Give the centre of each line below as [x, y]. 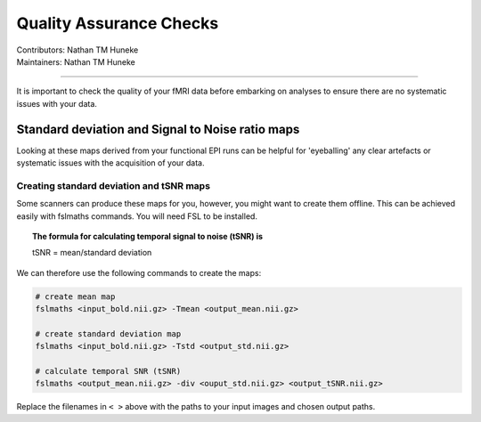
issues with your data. [57, 103]
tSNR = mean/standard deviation [92, 253]
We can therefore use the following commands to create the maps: [139, 272]
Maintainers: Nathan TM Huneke [76, 61]
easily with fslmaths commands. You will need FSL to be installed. [137, 216]
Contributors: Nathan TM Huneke [77, 50]
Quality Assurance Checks [118, 23]
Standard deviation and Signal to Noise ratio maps [158, 129]
